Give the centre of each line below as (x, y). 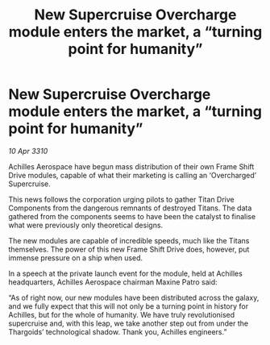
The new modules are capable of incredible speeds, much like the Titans (129, 240)
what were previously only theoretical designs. (86, 225)
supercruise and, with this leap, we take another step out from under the (128, 323)
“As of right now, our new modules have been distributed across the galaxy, (134, 297)
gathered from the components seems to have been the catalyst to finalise (132, 216)
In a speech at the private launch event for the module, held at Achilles (126, 273)
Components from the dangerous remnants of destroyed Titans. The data (130, 208)
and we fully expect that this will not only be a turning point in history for (128, 306)
